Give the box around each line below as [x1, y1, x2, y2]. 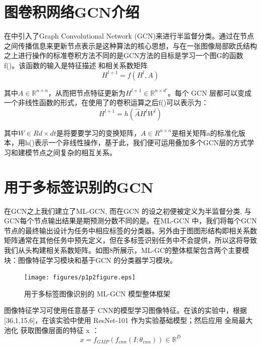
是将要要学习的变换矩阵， [56, 127, 141, 138]
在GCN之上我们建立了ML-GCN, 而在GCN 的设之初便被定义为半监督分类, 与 [4, 205, 251, 216]
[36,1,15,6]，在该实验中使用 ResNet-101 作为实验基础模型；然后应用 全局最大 [4, 315, 253, 325]
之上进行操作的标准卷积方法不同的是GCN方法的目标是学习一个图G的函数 [4, 50, 243, 61]
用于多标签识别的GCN [4, 176, 154, 197]
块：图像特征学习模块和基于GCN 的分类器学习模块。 [4, 254, 177, 265]
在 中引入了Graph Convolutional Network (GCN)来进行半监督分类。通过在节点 [4, 31, 254, 41]
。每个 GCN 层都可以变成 [168, 87, 252, 98]
